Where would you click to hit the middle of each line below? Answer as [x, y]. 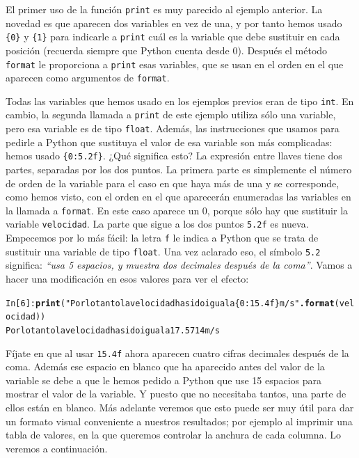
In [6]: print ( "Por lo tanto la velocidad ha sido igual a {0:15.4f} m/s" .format [170, 303]
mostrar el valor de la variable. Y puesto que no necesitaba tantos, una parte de [176, 394]
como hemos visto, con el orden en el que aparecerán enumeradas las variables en [178, 197]
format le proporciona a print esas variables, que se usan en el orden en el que [175, 64]
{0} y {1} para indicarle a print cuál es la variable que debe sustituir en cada [173, 37]
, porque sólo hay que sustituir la [278, 210]
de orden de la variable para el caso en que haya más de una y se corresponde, [173, 183]
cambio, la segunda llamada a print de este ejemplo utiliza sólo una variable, [171, 114]
